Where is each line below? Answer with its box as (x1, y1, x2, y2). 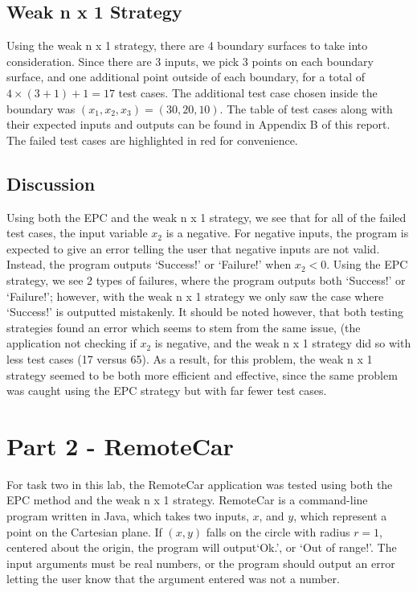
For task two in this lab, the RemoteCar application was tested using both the (6, 475, 393, 492)
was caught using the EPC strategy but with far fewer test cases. (6, 382, 327, 399)
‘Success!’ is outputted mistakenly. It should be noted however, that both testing (6, 303, 404, 320)
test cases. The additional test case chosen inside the (118, 84, 378, 101)
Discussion (6, 171, 96, 195)
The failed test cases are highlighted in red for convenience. (6, 131, 298, 148)
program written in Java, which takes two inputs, (6, 508, 249, 524)
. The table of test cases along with (219, 100, 393, 117)
